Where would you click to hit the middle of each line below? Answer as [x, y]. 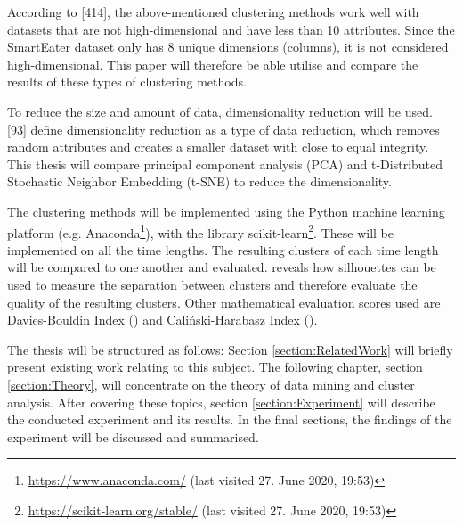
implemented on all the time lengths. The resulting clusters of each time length [223, 249]
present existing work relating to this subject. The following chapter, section [215, 367]
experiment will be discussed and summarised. [133, 436]
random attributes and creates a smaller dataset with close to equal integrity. [218, 147]
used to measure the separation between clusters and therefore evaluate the [212, 284]
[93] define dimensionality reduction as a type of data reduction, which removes [223, 129]
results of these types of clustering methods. [127, 82]
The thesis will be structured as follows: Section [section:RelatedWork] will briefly [230, 349]
